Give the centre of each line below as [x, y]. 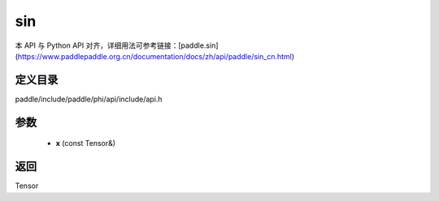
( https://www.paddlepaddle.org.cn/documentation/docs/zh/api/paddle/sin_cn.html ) [155, 56]
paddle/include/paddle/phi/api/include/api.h [89, 99]
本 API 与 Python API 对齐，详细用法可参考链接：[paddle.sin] [117, 45]
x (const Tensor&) [86, 143]
